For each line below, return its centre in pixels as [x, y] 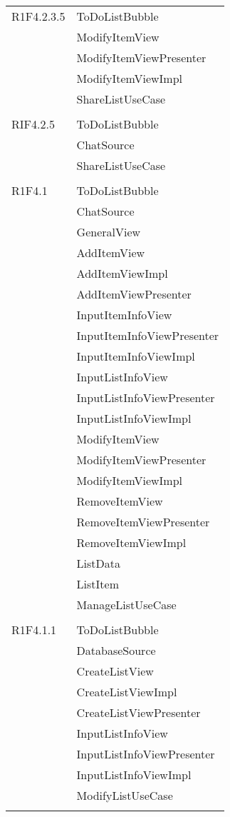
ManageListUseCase [126, 605]
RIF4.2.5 [33, 124]
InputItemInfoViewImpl [136, 356]
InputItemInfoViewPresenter [148, 335]
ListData [99, 563]
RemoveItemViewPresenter [143, 522]
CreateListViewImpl [127, 692]
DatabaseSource [116, 650]
